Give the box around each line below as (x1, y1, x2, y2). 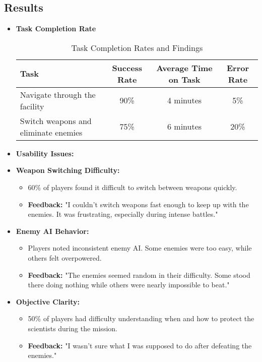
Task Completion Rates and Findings (71, 41, 203, 53)
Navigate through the (20, 88, 96, 100)
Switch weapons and (20, 114, 92, 127)
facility (20, 100, 44, 112)
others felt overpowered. (28, 252, 102, 263)
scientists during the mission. (28, 323, 117, 333)
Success (112, 62, 143, 74)
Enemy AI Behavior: (16, 225, 89, 236)
